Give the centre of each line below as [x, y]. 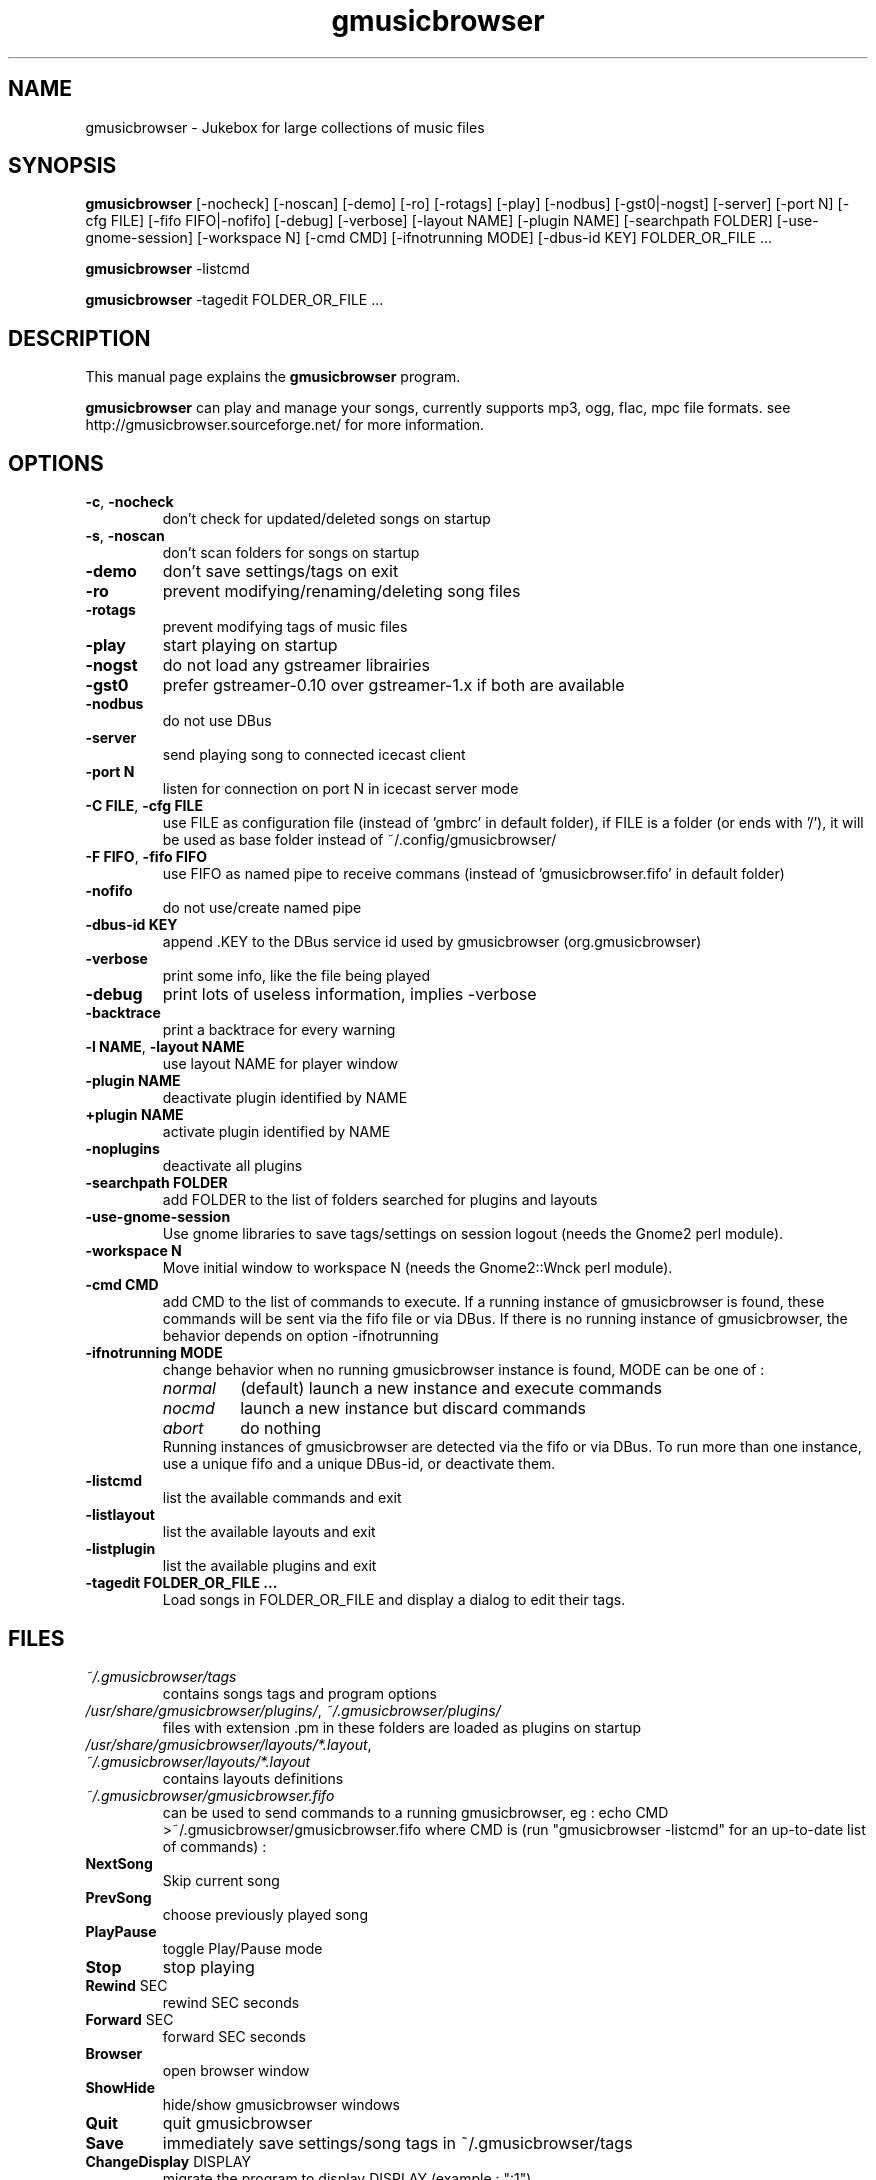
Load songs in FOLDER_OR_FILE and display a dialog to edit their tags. [394, 1600]
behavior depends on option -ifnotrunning [300, 1336]
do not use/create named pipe [262, 908]
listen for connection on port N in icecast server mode [340, 789]
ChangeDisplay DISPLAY [168, 2161]
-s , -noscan [125, 536]
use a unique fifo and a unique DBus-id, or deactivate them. [359, 1464]
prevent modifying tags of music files [285, 627]
